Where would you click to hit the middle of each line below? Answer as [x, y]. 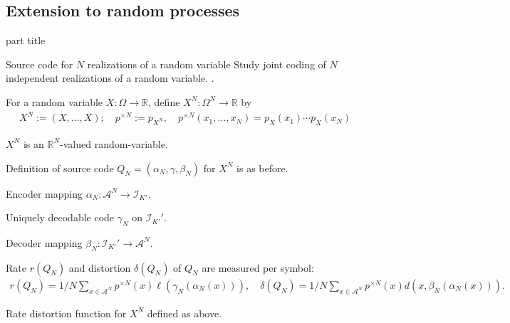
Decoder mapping [44, 242]
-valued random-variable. [114, 143]
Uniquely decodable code [60, 217]
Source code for [40, 64]
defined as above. [184, 313]
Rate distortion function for [66, 313]
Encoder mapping [44, 193]
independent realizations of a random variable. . [110, 78]
